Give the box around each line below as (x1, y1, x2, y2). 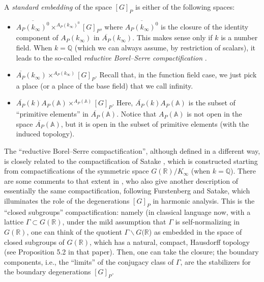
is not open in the (187, 108, 242, 119)
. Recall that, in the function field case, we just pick (95, 69, 257, 80)
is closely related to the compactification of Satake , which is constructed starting (4, 155, 258, 166)
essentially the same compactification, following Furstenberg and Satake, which (4, 185, 250, 196)
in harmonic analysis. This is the (153, 195, 255, 206)
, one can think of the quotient (26, 227, 122, 237)
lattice (4, 216, 24, 227)
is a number (221, 32, 258, 43)
